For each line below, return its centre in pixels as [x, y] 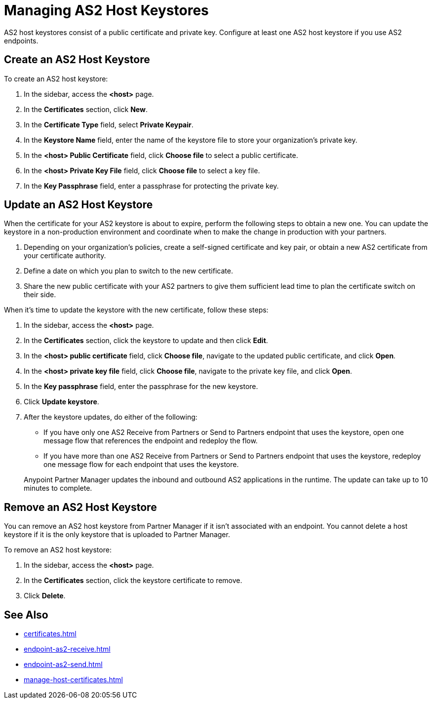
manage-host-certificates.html [73, 680]
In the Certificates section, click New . [86, 109]
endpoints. [21, 40]
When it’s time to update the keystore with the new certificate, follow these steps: [136, 310]
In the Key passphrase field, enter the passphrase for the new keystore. [141, 387]
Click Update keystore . [61, 402]
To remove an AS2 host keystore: [58, 550]
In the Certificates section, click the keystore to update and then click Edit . [146, 341]
